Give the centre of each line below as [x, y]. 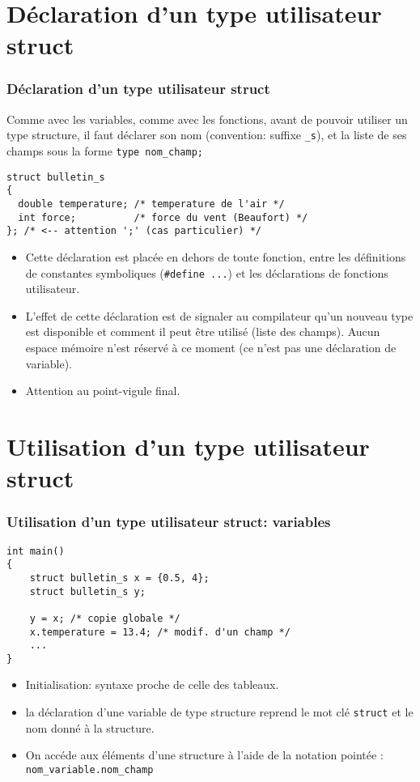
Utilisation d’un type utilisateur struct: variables [169, 522]
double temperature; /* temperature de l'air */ [151, 204]
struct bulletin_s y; [87, 591]
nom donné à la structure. [90, 727]
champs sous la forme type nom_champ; [105, 151]
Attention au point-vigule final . [103, 391]
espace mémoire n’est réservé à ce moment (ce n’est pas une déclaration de [211, 347]
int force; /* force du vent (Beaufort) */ [163, 217]
